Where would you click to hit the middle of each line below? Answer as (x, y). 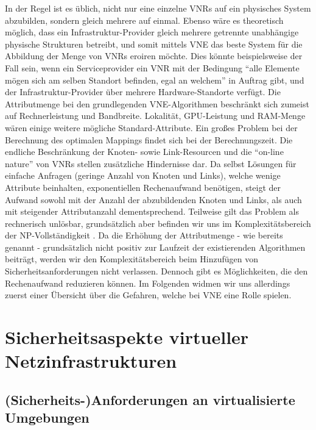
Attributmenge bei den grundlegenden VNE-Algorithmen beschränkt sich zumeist (157, 103)
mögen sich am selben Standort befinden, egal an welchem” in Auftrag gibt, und (155, 80)
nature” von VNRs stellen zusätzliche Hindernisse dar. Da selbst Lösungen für (151, 163)
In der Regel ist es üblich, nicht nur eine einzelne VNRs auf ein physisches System (158, 8)
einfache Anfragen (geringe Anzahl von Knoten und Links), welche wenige (143, 175)
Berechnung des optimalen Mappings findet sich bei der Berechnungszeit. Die (149, 139)
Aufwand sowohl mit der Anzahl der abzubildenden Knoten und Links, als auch (153, 199)
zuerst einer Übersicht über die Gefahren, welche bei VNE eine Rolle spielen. (148, 295)
